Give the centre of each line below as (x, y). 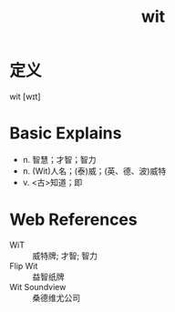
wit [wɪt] (25, 96)
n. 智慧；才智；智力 (60, 159)
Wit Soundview (38, 287)
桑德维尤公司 (56, 297)
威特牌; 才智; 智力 (65, 256)
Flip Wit (24, 266)
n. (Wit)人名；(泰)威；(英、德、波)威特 (94, 171)
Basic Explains (66, 133)
